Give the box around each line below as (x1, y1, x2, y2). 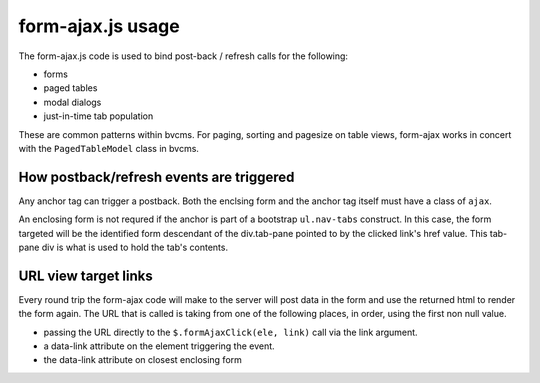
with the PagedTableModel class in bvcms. (18, 142, 200, 154)
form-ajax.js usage (18, 15, 180, 37)
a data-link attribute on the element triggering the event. (43, 340, 275, 352)
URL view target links (18, 267, 154, 284)
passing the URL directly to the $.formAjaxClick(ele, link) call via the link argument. (43, 326, 419, 338)
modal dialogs (43, 96, 102, 108)
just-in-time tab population (43, 110, 154, 122)
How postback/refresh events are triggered (18, 168, 295, 185)
